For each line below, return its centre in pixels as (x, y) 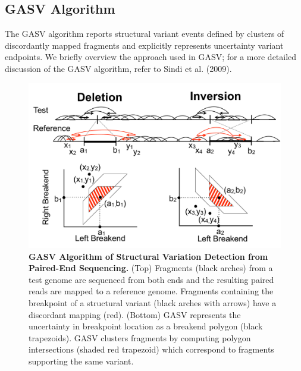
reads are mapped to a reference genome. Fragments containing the (151, 291)
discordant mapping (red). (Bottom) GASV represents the (135, 314)
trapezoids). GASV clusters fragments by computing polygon (140, 337)
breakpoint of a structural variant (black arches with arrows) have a (153, 302)
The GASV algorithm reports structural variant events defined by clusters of (145, 34)
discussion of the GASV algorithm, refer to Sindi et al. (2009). (118, 68)
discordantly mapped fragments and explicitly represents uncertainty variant (144, 45)
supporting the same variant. (81, 361)
